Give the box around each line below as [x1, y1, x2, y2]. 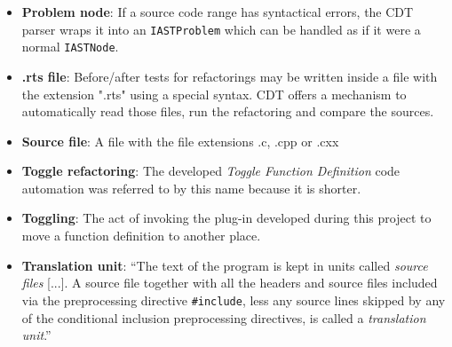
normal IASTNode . [21, 37, 119, 56]
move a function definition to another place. [21, 226, 261, 245]
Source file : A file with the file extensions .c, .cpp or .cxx [21, 131, 339, 150]
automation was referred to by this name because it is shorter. [21, 178, 361, 197]
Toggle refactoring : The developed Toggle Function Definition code [21, 162, 400, 180]
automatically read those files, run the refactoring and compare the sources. [21, 102, 434, 121]
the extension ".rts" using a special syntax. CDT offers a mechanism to [21, 84, 407, 103]
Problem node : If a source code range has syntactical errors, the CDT [21, 3, 414, 20]
